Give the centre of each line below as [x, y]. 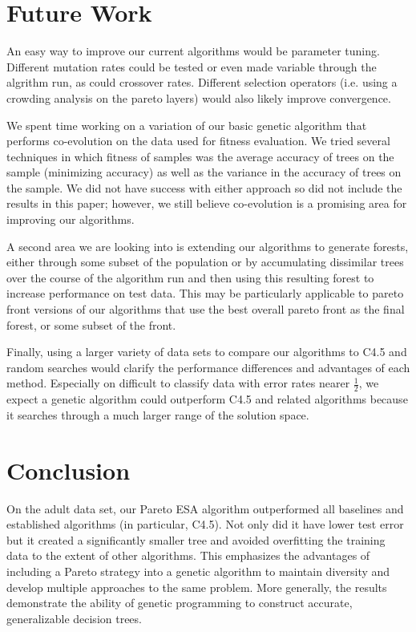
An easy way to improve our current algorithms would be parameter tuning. [193, 51]
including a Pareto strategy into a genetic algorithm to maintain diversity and [198, 571]
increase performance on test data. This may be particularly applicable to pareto [205, 293]
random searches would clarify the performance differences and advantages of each [208, 367]
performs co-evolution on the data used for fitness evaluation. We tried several [198, 141]
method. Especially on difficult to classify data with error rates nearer [178, 383]
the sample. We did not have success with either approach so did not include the [204, 187]
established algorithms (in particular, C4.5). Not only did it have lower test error [205, 524]
